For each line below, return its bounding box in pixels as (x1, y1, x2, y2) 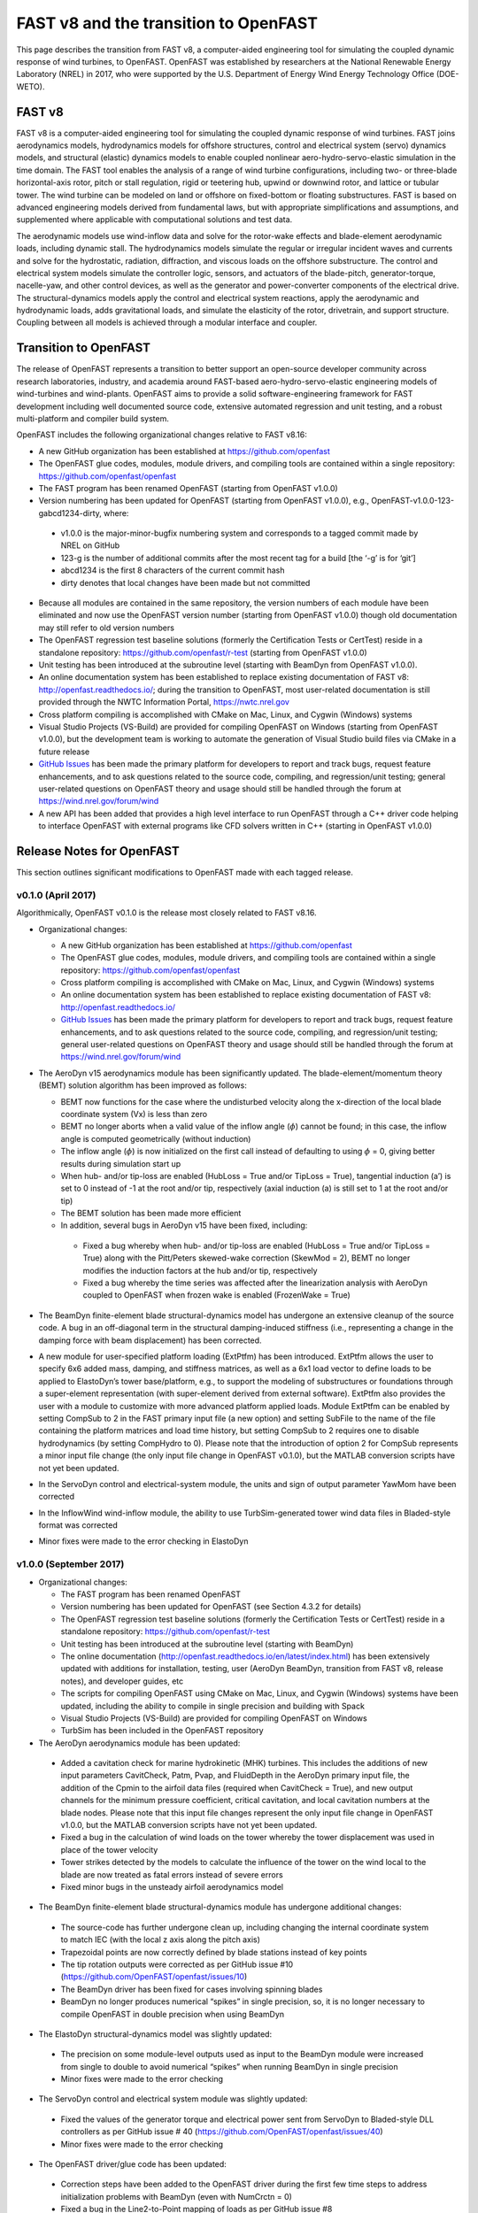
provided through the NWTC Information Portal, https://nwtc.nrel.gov (38, 697, 289, 707)
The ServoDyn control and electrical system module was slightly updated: (38, 2093, 308, 2104)
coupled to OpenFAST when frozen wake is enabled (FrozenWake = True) (82, 1290, 351, 1300)
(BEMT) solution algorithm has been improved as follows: (38, 1080, 247, 1091)
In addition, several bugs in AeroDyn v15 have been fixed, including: (60, 1220, 308, 1230)
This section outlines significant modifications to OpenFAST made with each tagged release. (16, 867, 354, 877)
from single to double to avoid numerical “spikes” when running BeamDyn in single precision (60, 2061, 398, 2071)
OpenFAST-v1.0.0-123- (370, 496, 455, 506)
